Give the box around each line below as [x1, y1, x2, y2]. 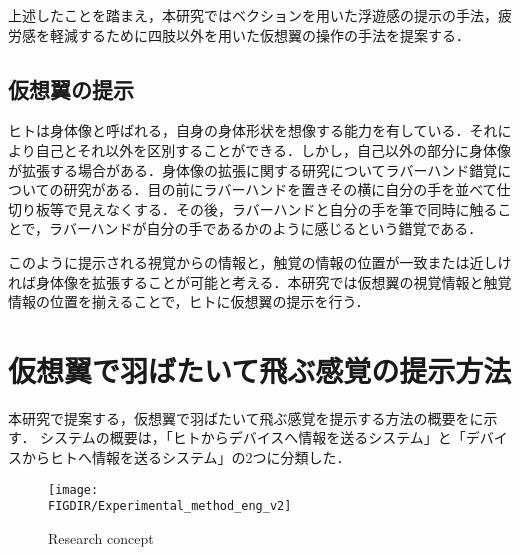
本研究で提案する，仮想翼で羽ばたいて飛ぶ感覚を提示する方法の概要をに [8, 407, 484, 428]
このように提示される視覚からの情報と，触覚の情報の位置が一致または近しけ [8, 251, 512, 272]
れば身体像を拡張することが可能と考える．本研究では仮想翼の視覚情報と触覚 [8, 271, 512, 292]
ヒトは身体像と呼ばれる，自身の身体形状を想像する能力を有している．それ [8, 120, 498, 141]
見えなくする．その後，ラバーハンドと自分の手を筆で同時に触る [77, 198, 498, 219]
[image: [48, 482, 99, 497]
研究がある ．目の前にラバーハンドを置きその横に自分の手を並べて [63, 179, 497, 200]
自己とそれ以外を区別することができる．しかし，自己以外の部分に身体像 [35, 139, 512, 160]
